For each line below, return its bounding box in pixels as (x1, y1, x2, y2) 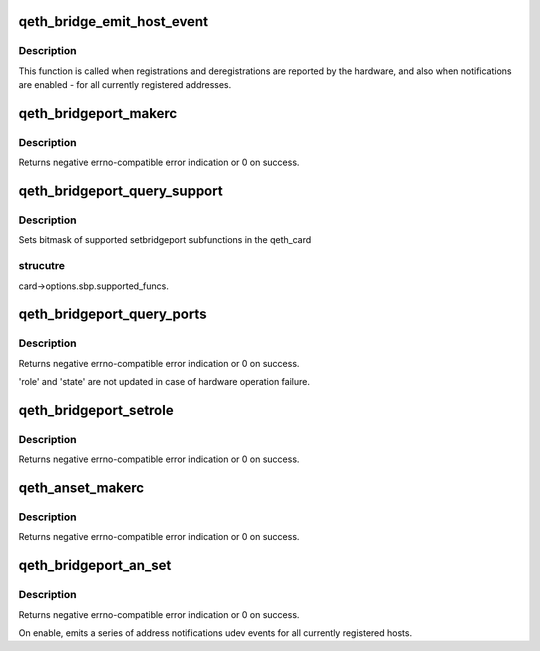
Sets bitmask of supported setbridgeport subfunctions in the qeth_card (18, 234, 312, 246)
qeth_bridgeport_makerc (18, 105, 178, 122)
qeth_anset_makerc (18, 480, 145, 497)
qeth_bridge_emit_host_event (18, 13, 209, 30)
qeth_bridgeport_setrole (18, 401, 174, 419)
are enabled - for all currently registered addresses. (18, 79, 232, 91)
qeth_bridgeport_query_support (18, 183, 224, 200)
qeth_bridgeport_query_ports (18, 306, 207, 323)
